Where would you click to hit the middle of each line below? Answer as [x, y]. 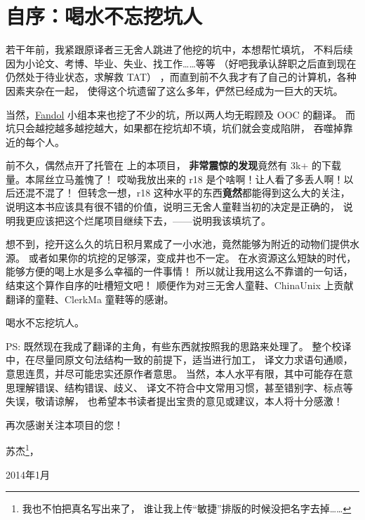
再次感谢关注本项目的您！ [65, 424]
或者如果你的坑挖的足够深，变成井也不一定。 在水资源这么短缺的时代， [192, 257]
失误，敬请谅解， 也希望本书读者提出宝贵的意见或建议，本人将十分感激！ [174, 401]
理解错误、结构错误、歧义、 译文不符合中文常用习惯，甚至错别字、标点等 [184, 387]
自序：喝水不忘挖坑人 [104, 16]
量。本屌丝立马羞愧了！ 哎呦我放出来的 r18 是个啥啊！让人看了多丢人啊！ [175, 179]
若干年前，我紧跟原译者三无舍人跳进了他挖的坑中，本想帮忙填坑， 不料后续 [179, 49]
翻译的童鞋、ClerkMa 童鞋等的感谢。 [90, 299]
